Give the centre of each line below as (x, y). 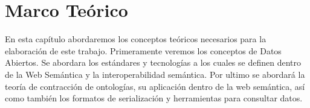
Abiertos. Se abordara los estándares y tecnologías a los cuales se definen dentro (153, 62)
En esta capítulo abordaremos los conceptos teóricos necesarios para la (136, 39)
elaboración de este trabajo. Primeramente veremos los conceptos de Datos (143, 50)
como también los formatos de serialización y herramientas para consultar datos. (154, 98)
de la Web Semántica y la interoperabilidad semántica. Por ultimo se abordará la (155, 74)
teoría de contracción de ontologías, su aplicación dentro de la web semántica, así (155, 86)
